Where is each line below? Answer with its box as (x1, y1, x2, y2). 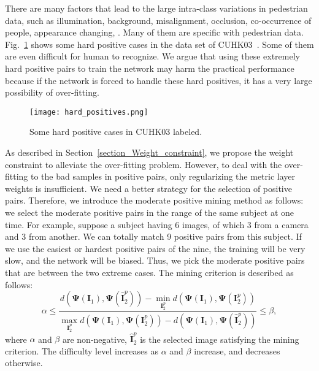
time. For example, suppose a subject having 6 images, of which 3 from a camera (5, 218, 309, 231)
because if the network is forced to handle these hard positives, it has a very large (5, 74, 312, 86)
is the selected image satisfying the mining (140, 332, 299, 345)
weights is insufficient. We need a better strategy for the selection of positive (5, 182, 292, 194)
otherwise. (5, 356, 43, 369)
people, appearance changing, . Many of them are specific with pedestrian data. (5, 26, 304, 39)
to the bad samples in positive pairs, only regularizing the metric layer (31, 170, 296, 183)
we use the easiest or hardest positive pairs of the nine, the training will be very (5, 242, 306, 254)
